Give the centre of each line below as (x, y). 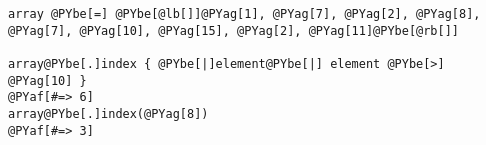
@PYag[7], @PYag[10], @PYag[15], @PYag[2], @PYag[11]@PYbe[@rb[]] (234, 30)
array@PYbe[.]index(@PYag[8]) (108, 113)
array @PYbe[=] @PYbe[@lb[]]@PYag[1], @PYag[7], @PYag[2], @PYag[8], (244, 14)
